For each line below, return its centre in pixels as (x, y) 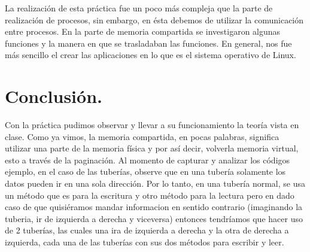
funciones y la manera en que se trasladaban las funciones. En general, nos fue (148, 43)
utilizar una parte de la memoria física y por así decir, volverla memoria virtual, (152, 148)
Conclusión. (54, 96)
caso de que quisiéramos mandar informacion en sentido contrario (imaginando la (154, 207)
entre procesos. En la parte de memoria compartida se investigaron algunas (143, 31)
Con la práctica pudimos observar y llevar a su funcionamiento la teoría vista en (152, 125)
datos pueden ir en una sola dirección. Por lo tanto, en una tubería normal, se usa (155, 183)
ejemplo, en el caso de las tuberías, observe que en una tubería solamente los (145, 171)
